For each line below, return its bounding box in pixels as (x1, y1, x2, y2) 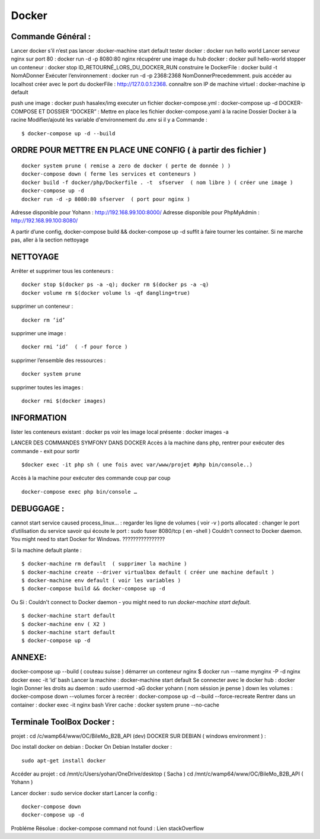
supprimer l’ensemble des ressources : (11, 357, 106, 364)
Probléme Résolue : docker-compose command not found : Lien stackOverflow (11, 825, 204, 832)
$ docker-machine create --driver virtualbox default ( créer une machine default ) (21, 568, 275, 576)
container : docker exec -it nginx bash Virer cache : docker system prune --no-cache (11, 701, 219, 708)
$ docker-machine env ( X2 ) (21, 621, 106, 627)
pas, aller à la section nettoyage (11, 236, 89, 243)
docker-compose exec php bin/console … (21, 488, 137, 495)
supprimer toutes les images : (11, 383, 84, 391)
